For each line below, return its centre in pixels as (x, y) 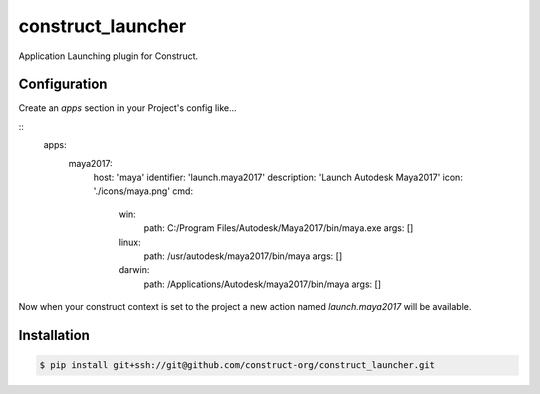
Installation (54, 335)
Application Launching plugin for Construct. (108, 56)
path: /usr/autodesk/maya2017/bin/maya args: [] (243, 256)
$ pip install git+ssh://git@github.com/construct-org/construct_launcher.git (237, 365)
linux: (130, 242)
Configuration (63, 84)
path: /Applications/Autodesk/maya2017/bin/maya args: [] (262, 284)
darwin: (134, 270)
